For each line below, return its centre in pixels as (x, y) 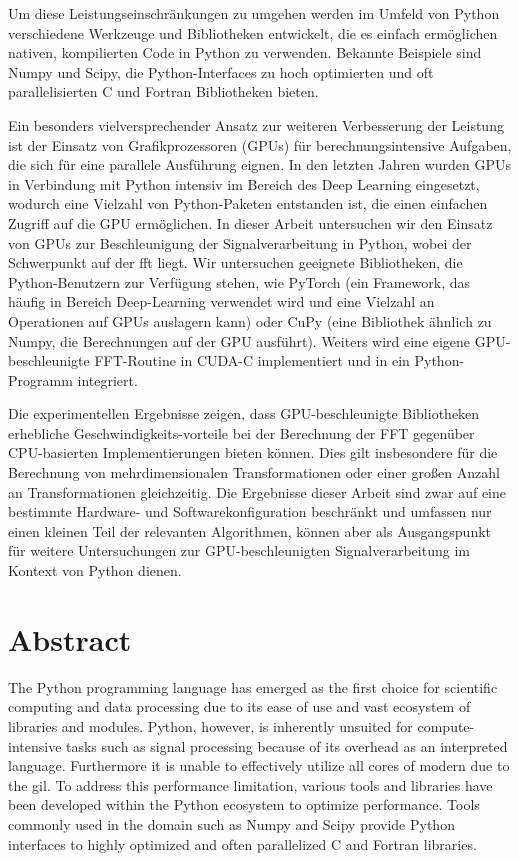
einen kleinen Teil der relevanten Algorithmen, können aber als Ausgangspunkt (250, 530)
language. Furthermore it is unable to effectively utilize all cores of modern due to (259, 765)
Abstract (70, 638)
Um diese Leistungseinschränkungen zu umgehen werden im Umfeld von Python (254, 13)
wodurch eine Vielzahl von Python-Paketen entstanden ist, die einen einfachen (248, 203)
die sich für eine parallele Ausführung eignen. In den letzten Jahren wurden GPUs (260, 164)
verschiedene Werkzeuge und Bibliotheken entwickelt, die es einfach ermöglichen (253, 32)
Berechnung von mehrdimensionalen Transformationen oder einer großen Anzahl (254, 472)
